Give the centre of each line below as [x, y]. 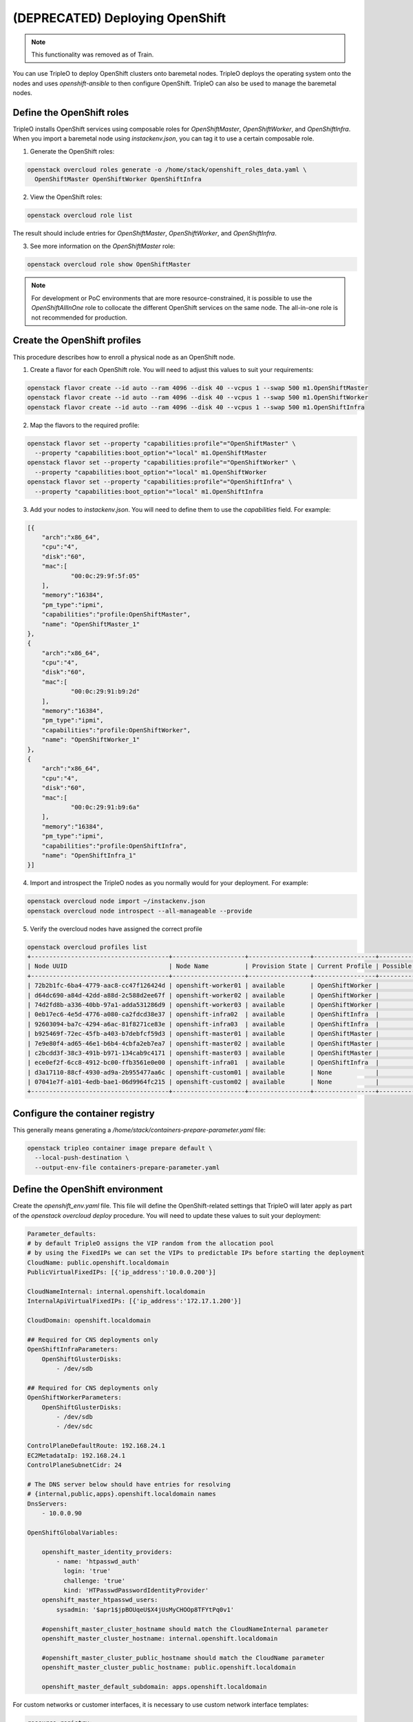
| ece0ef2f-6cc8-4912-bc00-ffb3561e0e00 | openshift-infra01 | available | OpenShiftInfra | [203, 1063]
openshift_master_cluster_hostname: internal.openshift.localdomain [160, 1639]
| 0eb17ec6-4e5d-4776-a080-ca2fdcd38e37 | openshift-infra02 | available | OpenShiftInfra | [203, 1015]
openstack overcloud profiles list [87, 947]
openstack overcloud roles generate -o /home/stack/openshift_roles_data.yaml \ [167, 169]
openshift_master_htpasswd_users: [100, 1600]
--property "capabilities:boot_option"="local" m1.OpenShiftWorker [151, 472]
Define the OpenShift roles [71, 113]
